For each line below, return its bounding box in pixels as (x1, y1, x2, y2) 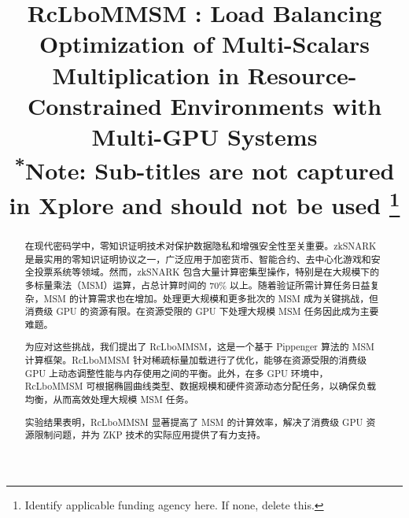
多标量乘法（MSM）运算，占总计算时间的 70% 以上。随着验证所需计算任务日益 (24, 278, 370, 291)
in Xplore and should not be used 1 (9, 185, 400, 220)
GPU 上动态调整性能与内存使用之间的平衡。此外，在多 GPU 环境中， (24, 366, 329, 379)
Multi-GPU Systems (91, 120, 318, 152)
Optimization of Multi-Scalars (39, 28, 370, 60)
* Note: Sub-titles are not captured (14, 151, 395, 187)
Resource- (247, 58, 357, 91)
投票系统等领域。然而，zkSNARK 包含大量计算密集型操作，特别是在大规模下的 (34, 265, 380, 279)
